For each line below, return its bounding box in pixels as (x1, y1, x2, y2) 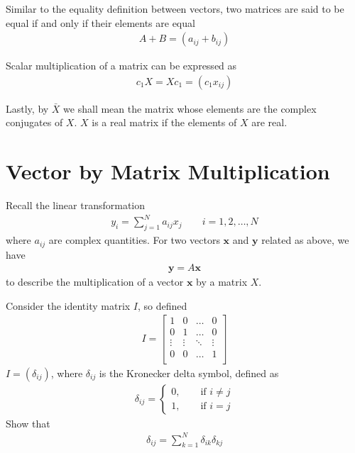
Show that (6, 415, 50, 430)
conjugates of (6, 115, 63, 130)
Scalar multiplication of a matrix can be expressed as (6, 58, 237, 73)
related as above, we (261, 233, 349, 247)
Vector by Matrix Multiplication (6, 157, 330, 186)
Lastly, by (6, 101, 49, 116)
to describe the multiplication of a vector (6, 274, 184, 289)
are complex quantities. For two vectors (48, 233, 220, 247)
